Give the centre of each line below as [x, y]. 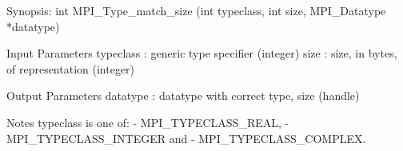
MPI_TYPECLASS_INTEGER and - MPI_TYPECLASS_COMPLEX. [186, 138]
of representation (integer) [71, 68]
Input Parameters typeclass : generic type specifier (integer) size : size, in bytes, [202, 53]
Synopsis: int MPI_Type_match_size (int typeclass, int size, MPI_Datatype [196, 10]
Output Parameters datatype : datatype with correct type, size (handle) [183, 95]
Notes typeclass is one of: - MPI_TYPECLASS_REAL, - [148, 122]
